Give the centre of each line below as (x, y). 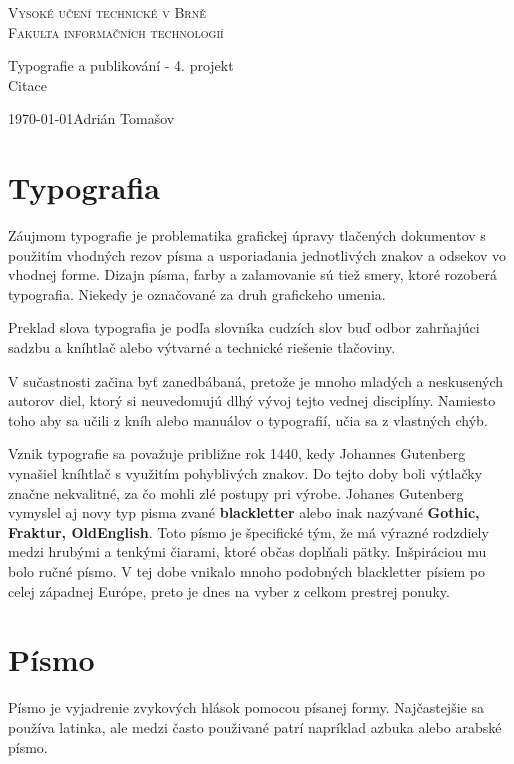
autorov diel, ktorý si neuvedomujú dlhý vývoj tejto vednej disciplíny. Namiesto (252, 400)
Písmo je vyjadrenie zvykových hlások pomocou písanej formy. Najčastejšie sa (246, 707)
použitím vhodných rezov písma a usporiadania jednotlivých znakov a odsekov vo (257, 254)
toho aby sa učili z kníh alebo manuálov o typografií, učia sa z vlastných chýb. (248, 419)
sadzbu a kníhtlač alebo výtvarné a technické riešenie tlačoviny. (202, 347)
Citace (27, 84)
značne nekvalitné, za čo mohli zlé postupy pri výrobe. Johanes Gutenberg (236, 492)
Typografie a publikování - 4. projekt (121, 65)
